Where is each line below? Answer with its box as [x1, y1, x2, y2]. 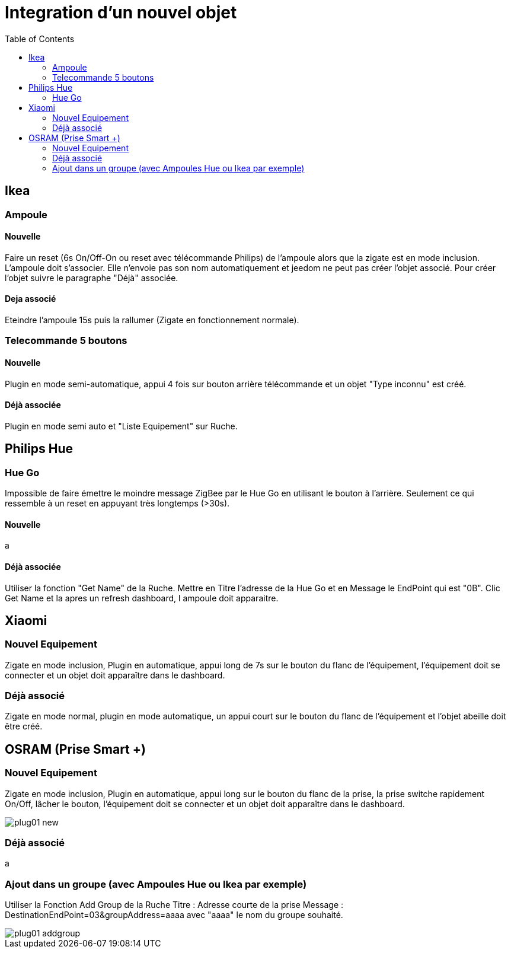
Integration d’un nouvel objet [5, 2, 237, 23]
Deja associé [5, 294, 56, 304]
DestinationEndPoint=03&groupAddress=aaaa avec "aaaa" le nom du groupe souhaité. [5, 910, 343, 920]
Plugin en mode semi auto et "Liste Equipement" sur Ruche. [5, 420, 238, 431]
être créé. [5, 721, 43, 732]
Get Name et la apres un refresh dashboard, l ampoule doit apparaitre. [5, 592, 279, 603]
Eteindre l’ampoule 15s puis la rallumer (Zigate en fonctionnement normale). [5, 315, 299, 326]
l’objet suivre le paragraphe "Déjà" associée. [5, 272, 178, 283]
